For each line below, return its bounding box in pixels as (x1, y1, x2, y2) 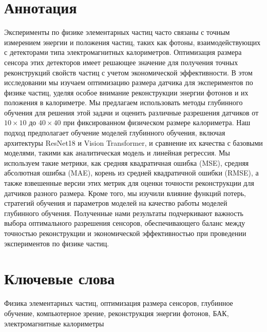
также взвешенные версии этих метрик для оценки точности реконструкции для (4, 178, 254, 188)
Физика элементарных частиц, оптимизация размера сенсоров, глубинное (4, 298, 233, 308)
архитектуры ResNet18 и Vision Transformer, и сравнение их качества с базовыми (4, 137, 263, 148)
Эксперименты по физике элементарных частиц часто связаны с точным (4, 27, 230, 37)
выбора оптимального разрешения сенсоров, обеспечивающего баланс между (4, 218, 245, 228)
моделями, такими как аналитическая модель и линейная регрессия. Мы (4, 147, 230, 158)
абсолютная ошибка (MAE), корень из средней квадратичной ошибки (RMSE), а (4, 167, 259, 178)
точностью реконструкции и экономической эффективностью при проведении (4, 228, 246, 238)
